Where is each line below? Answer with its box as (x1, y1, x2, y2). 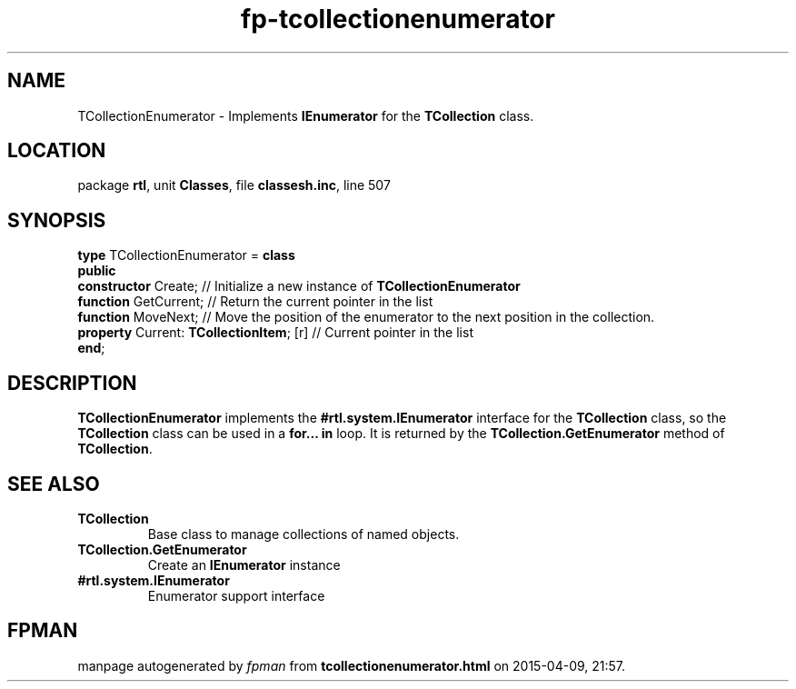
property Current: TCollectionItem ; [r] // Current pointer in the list (77, 325, 473, 341)
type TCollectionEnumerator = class (77, 247, 295, 264)
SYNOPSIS (7, 208, 106, 232)
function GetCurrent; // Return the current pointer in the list (77, 294, 433, 310)
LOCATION (7, 139, 106, 163)
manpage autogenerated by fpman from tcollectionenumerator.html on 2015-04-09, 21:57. (77, 657, 626, 674)
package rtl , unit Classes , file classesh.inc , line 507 (77, 177, 391, 194)
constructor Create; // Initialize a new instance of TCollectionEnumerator (77, 278, 521, 295)
